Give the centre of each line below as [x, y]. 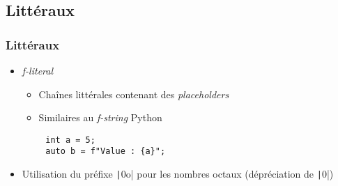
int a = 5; [70, 140]
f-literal [38, 70]
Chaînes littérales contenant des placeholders [134, 94]
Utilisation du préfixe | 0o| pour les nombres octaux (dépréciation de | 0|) [178, 174]
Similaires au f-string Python [100, 117]
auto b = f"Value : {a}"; [106, 152]
